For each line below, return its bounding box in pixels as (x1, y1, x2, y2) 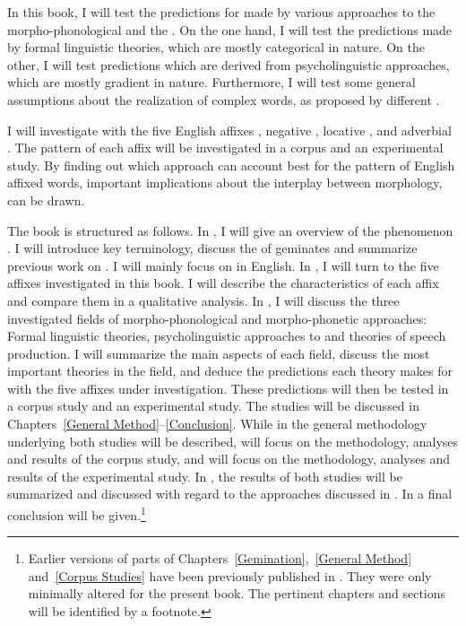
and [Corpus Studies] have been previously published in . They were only (28, 566, 432, 585)
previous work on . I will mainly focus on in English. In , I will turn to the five (7, 256, 439, 274)
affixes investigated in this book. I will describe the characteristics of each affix (7, 274, 439, 292)
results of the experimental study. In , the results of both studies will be (7, 466, 402, 485)
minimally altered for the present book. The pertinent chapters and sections (28, 584, 446, 603)
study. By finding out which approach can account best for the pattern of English (7, 155, 455, 174)
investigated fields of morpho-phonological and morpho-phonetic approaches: (7, 309, 427, 327)
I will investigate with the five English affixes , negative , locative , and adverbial (7, 120, 452, 139)
